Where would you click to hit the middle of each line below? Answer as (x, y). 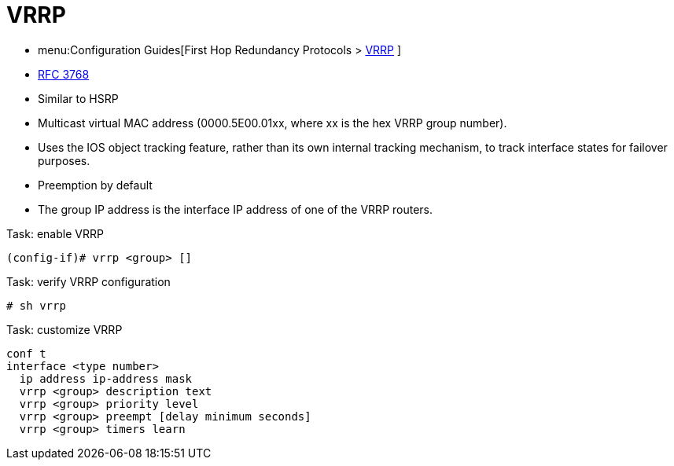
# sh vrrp (36, 305)
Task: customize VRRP (64, 329)
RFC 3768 (64, 74)
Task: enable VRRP (55, 233)
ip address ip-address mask (106, 378)
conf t (26, 353)
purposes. (64, 160)
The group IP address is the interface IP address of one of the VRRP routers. (236, 209)
